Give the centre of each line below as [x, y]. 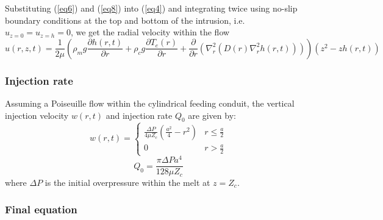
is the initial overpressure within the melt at [127, 182]
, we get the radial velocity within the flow [150, 32]
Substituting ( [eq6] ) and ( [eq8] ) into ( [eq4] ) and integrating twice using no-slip [151, 8]
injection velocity [37, 115]
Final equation [41, 209]
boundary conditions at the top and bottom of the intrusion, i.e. [125, 20]
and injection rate [139, 115]
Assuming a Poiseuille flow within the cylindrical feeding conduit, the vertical [150, 103]
